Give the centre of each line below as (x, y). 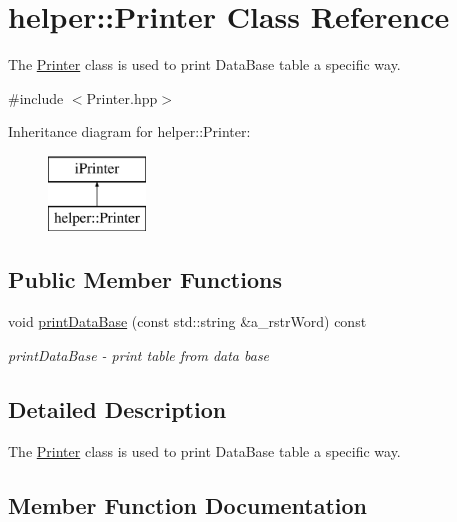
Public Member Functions (145, 279)
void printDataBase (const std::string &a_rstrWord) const (187, 321)
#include (36, 97)
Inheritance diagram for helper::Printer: (129, 131)
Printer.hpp (122, 97)
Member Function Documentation (188, 504)
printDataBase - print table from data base (139, 354)
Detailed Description (117, 408)
